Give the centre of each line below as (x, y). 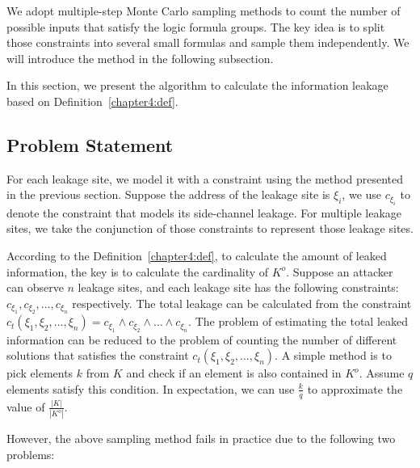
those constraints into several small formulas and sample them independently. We (208, 42)
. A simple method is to (333, 355)
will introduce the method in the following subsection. (140, 58)
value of (26, 406)
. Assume (382, 373)
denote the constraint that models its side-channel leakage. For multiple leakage (204, 212)
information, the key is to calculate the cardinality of (138, 271)
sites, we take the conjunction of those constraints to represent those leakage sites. (210, 228)
